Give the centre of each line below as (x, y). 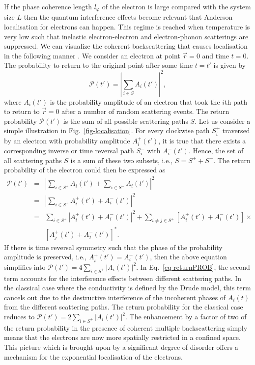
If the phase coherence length (48, 6)
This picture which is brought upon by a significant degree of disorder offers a (121, 347)
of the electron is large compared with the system (176, 6)
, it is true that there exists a (202, 140)
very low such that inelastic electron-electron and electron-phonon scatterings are (126, 36)
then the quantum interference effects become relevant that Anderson (128, 17)
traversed (236, 130)
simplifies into (25, 267)
